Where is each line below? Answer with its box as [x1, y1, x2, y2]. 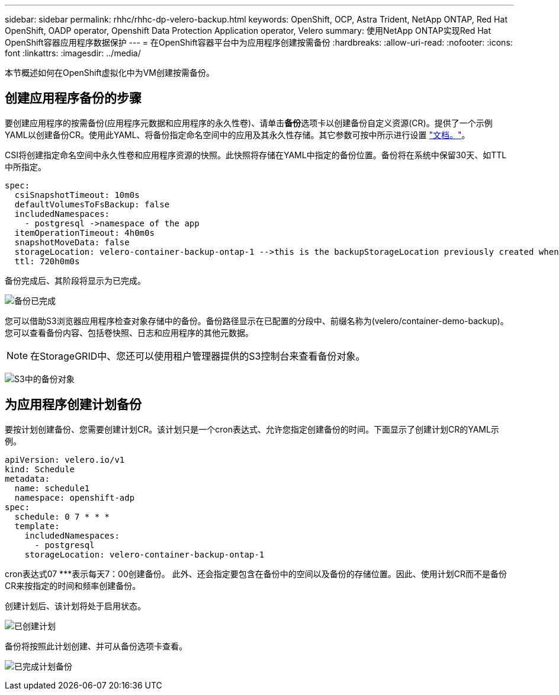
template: [14, 521, 60, 531]
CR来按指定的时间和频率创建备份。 [5, 580, 141, 591]
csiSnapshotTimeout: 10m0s [14, 190, 140, 200]
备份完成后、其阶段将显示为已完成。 [5, 275, 146, 286]
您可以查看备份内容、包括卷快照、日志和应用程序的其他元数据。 [5, 327, 253, 338]
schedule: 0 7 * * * [14, 511, 110, 521]
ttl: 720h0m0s [14, 256, 80, 266]
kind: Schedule [5, 464, 75, 474]
